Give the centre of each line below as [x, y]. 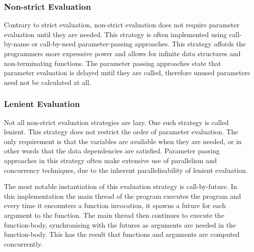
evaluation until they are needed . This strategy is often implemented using [116, 34]
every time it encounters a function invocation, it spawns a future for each [115, 205]
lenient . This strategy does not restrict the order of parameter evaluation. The [121, 132]
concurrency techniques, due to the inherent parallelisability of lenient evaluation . [126, 170]
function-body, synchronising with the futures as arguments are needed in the [120, 224]
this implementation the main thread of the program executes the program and [123, 196]
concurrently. [23, 243]
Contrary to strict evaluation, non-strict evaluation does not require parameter [122, 25]
